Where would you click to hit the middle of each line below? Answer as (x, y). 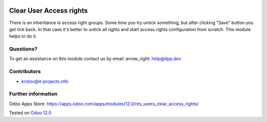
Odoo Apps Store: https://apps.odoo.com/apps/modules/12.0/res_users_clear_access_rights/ (104, 104)
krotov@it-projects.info (45, 81)
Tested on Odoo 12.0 (30, 113)
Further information (33, 94)
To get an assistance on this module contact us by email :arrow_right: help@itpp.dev (95, 59)
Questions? (23, 49)
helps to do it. (23, 36)
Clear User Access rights (48, 11)
